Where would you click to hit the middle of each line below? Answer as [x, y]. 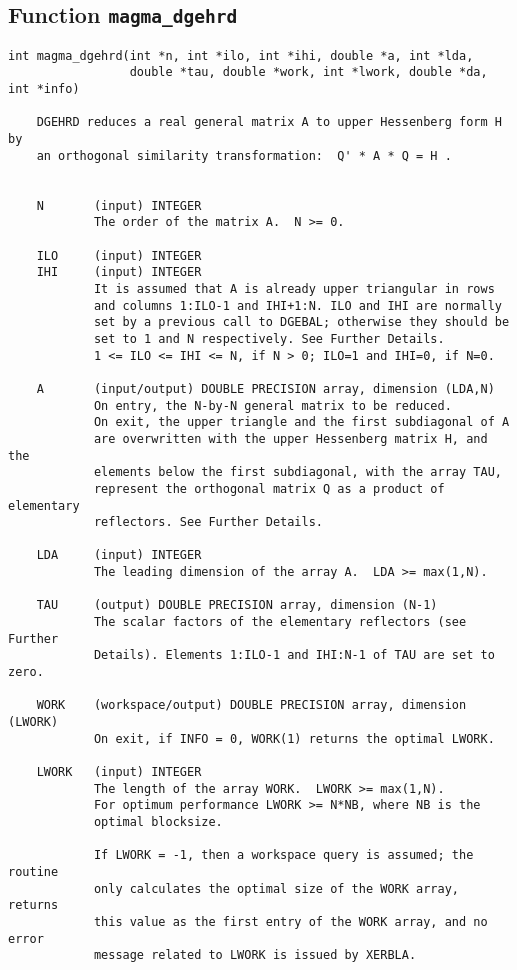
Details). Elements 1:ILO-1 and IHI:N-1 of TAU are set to [294, 655]
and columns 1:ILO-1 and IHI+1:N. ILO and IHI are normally [297, 305]
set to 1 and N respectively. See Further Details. [269, 338]
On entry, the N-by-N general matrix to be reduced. [272, 405]
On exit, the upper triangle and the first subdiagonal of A [301, 422]
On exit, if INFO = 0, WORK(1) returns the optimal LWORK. [294, 738]
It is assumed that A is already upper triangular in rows [294, 288]
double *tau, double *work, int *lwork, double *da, [308, 72]
